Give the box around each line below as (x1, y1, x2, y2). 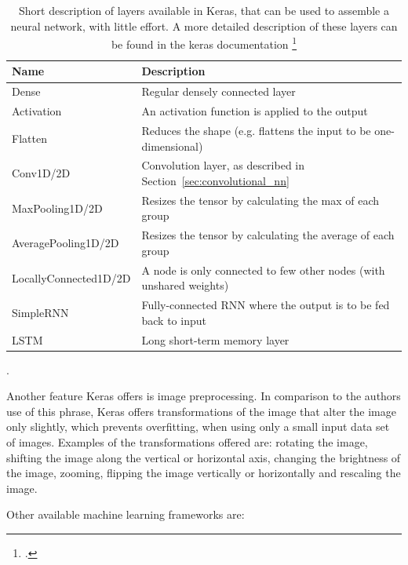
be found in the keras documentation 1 (111, 34, 297, 52)
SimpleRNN (12, 304, 69, 320)
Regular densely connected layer (141, 83, 296, 100)
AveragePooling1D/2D (12, 235, 119, 251)
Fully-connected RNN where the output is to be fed (141, 297, 390, 313)
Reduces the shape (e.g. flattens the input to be (141, 122, 371, 138)
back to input (141, 312, 206, 328)
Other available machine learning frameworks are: (6, 506, 245, 523)
